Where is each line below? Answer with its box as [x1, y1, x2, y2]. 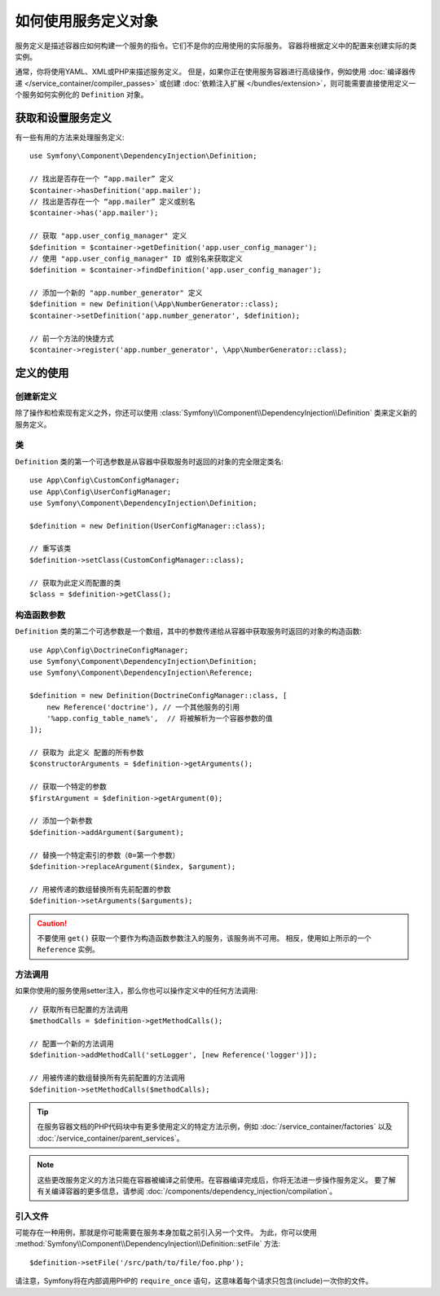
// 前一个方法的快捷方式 [29, 334, 114, 343]
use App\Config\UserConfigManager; [29, 487, 172, 496]
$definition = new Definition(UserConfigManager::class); [29, 521, 266, 530]
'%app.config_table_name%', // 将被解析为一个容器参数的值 [46, 714, 273, 723]
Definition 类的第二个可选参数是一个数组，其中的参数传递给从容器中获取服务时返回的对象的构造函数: [15, 626, 363, 636]
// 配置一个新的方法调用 [29, 1039, 114, 1048]
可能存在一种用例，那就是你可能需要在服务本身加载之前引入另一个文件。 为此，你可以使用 [15, 1228, 317, 1237]
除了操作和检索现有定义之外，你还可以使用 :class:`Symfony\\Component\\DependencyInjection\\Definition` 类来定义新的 [15, 408, 417, 418]
